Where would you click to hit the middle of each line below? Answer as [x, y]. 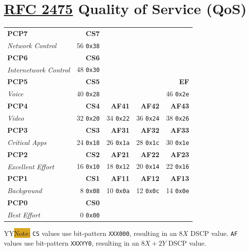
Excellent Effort [31, 166]
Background [25, 190]
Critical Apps [27, 142]
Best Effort [24, 215]
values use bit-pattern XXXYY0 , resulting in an [71, 242]
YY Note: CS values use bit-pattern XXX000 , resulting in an [90, 233]
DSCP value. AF [214, 233]
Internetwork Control [39, 69]
